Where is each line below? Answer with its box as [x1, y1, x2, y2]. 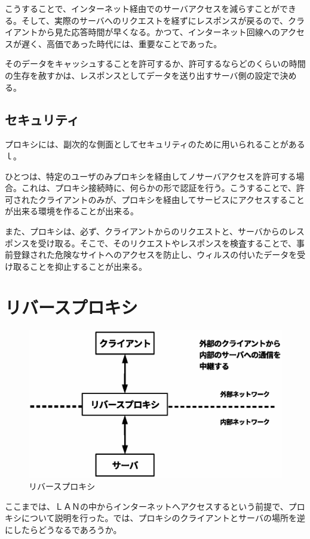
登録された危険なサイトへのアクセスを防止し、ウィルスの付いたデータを [13, 248, 297, 261]
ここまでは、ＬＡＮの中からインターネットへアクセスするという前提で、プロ [5, 500, 305, 512]
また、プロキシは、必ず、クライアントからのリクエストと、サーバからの [5, 224, 288, 237]
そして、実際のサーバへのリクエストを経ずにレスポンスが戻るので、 [21, 14, 288, 26]
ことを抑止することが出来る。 [29, 260, 147, 272]
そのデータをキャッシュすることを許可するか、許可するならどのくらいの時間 [5, 57, 306, 70]
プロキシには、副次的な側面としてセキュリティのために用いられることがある [5, 138, 305, 150]
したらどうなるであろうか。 [13, 523, 122, 535]
